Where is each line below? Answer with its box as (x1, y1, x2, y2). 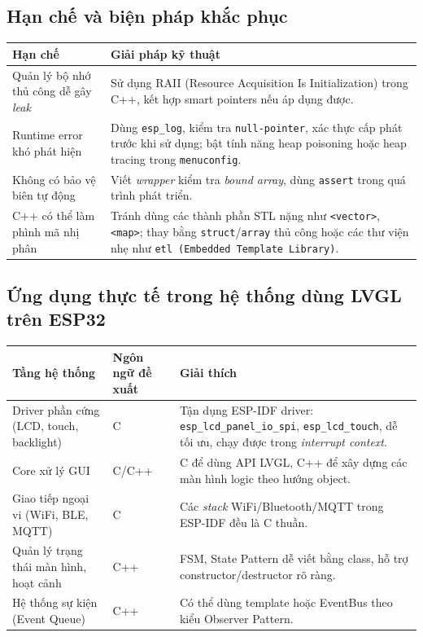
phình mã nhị (12, 222, 80, 239)
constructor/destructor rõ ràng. (179, 565, 336, 582)
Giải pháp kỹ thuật (110, 45, 220, 62)
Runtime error (12, 126, 83, 143)
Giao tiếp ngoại (12, 490, 89, 507)
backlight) (12, 433, 63, 450)
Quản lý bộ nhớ (12, 66, 91, 83)
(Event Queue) (12, 610, 86, 627)
